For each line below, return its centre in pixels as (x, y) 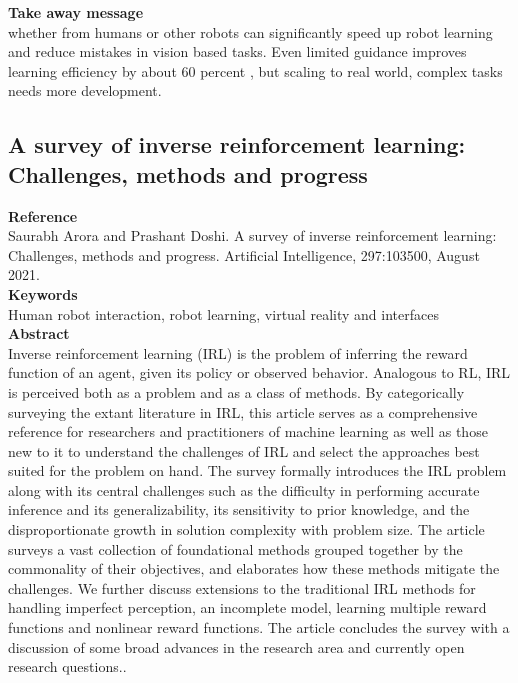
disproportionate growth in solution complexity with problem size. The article (246, 529)
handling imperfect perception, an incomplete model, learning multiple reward (247, 607)
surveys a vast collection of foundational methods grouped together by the (235, 548)
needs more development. (85, 90)
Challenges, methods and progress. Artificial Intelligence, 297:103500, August (244, 254)
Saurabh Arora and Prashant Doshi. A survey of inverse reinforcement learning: (252, 235)
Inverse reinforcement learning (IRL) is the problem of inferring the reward (238, 352)
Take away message (76, 12)
